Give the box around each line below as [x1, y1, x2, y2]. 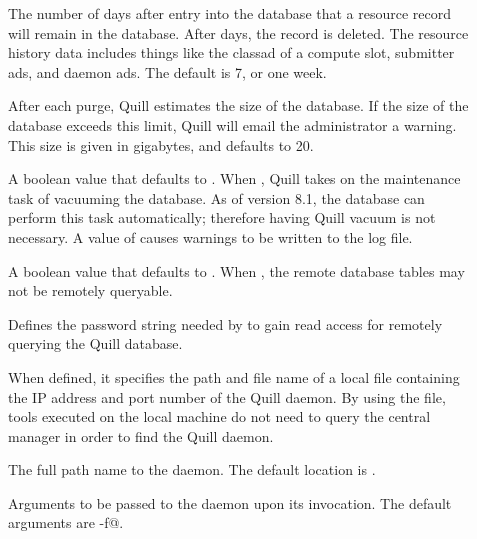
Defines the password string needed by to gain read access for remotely [8, 313, 443, 334]
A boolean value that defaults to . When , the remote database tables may [8, 260, 465, 281]
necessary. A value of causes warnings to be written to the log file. [8, 226, 413, 247]
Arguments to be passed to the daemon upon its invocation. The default [8, 492, 452, 513]
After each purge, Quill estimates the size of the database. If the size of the [8, 95, 469, 116]
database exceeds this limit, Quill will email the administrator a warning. [8, 114, 457, 135]
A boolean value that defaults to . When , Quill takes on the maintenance [8, 168, 461, 189]
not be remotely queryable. [8, 280, 173, 301]
